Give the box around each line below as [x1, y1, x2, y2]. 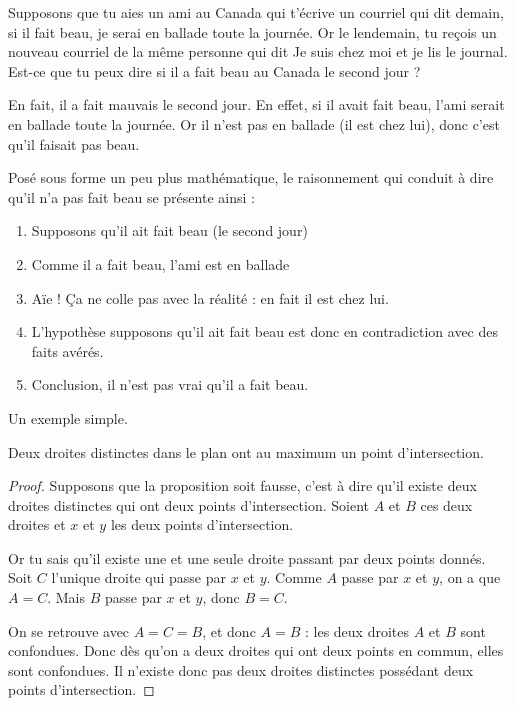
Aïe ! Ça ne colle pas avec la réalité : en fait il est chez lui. [31, 287, 389, 308]
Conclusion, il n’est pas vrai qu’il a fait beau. [31, 374, 309, 395]
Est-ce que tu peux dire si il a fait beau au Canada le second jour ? [8, 60, 421, 81]
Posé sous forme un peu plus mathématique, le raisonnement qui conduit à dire [8, 167, 494, 188]
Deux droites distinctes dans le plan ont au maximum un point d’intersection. [8, 441, 484, 462]
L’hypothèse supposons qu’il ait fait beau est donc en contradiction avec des [31, 321, 498, 342]
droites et [8, 514, 66, 535]
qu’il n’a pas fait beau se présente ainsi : [8, 186, 255, 207]
